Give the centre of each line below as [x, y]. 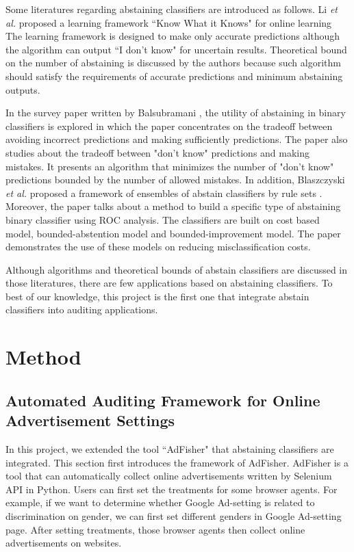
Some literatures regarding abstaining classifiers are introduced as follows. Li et [172, 9]
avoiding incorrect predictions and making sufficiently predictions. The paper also [177, 139]
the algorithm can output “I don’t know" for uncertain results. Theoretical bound [176, 49]
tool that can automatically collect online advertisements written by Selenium [169, 476]
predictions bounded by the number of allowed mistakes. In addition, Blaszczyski [175, 180]
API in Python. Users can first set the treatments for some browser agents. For [172, 489]
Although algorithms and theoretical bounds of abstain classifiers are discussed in [177, 269]
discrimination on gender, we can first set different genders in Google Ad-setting [174, 516]
